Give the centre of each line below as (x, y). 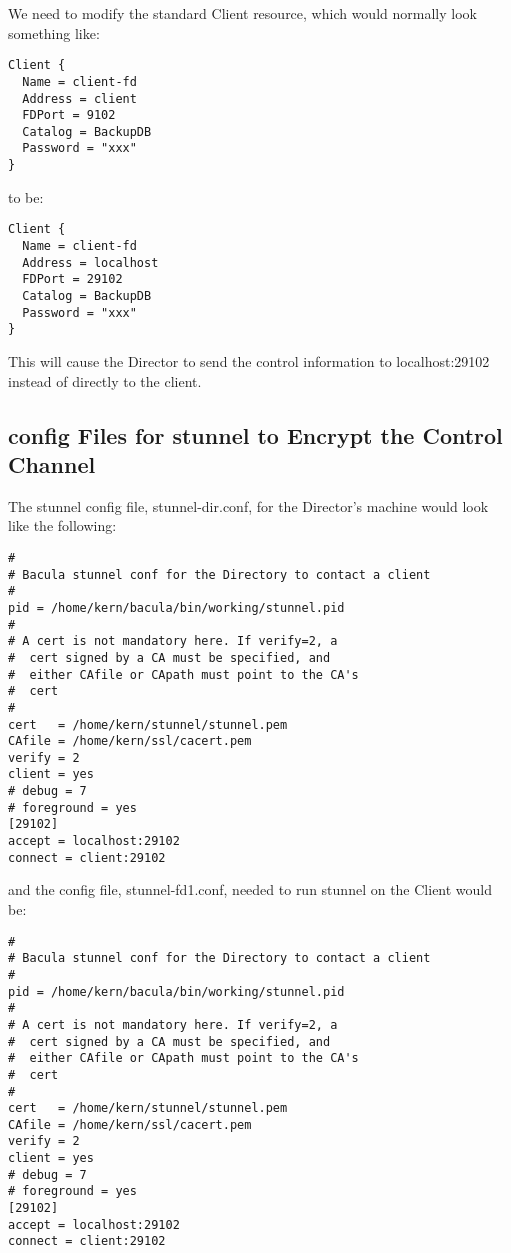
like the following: (62, 525)
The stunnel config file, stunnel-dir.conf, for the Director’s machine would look (248, 505)
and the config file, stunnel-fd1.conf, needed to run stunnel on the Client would (250, 889)
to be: (26, 196)
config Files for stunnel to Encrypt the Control (255, 434)
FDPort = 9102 (69, 115)
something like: (54, 32)
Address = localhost (90, 262)
